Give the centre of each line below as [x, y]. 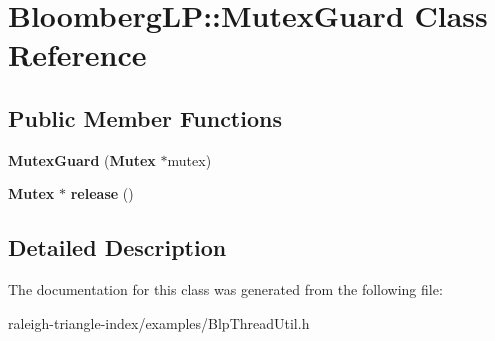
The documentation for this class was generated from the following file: [225, 289]
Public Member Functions [145, 117]
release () [102, 193]
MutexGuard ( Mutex [82, 159]
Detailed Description [117, 247]
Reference [77, 54]
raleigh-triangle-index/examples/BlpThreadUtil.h [159, 322]
